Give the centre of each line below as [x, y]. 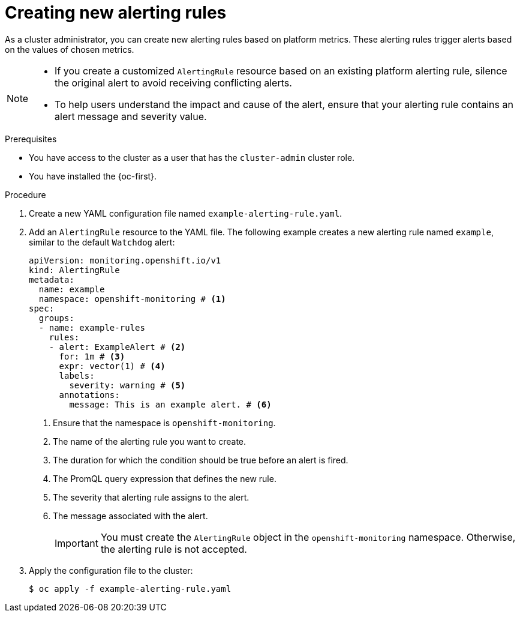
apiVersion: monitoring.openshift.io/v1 [125, 260]
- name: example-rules [92, 327]
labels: [77, 375]
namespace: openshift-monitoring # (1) [132, 299]
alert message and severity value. [131, 116]
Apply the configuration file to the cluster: [111, 570]
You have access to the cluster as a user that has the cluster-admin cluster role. [192, 157]
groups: [56, 318]
